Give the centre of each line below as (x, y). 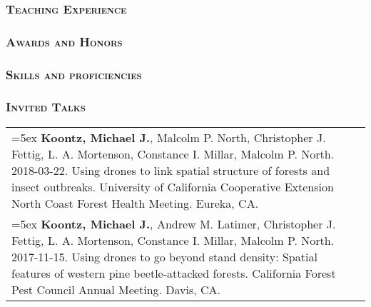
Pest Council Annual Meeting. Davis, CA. (116, 289)
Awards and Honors (64, 41)
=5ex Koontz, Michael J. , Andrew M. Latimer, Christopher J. (174, 223)
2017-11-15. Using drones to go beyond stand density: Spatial (164, 256)
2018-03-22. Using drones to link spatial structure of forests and (171, 170)
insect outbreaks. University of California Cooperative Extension (173, 186)
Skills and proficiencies (74, 74)
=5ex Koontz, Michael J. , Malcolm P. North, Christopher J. (169, 137)
